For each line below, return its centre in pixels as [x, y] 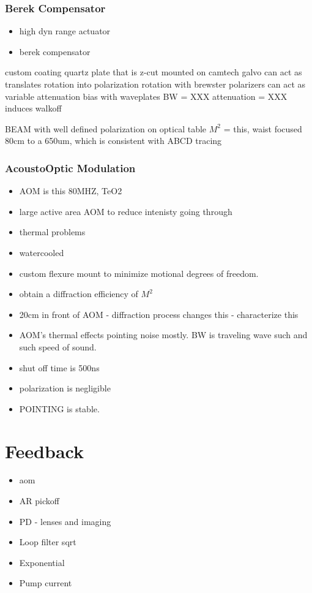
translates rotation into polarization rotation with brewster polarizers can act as [155, 84]
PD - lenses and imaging [65, 521]
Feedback [44, 451]
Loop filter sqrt [48, 542]
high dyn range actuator [65, 31]
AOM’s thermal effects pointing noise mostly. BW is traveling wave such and [163, 335]
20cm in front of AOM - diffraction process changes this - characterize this [159, 314]
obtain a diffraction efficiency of [79, 294]
